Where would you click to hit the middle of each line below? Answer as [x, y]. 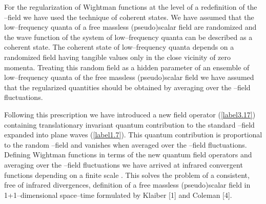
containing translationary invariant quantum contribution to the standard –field [129, 124]
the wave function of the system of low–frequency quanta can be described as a [128, 37]
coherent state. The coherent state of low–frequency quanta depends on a [119, 47]
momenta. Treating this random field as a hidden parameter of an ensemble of [127, 67]
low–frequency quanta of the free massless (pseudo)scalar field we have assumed [129, 77]
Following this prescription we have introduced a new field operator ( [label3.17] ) [130, 114]
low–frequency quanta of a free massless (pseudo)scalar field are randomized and [130, 27]
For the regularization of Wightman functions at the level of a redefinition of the [131, 7]
